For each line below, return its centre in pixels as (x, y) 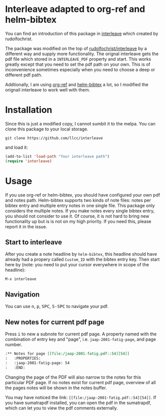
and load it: (17, 147)
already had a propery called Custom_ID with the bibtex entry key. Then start (82, 259)
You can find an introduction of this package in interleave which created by (82, 33)
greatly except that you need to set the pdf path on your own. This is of (78, 64)
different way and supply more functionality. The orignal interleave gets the (82, 54)
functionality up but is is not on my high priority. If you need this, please (78, 221)
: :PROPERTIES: (23, 358)
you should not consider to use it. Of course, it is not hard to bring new (77, 216)
